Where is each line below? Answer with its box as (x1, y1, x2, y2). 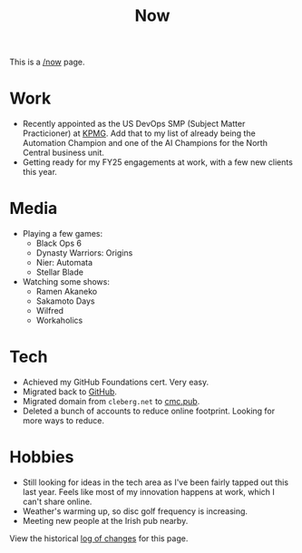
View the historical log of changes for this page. (9, 532, 189, 544)
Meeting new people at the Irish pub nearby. (22, 515, 189, 526)
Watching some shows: (22, 276, 111, 287)
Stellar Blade (35, 267, 84, 277)
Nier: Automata (35, 257, 93, 268)
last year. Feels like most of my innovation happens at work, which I (22, 486, 275, 497)
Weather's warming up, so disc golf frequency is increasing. (22, 505, 248, 517)
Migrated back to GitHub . (22, 386, 118, 397)
